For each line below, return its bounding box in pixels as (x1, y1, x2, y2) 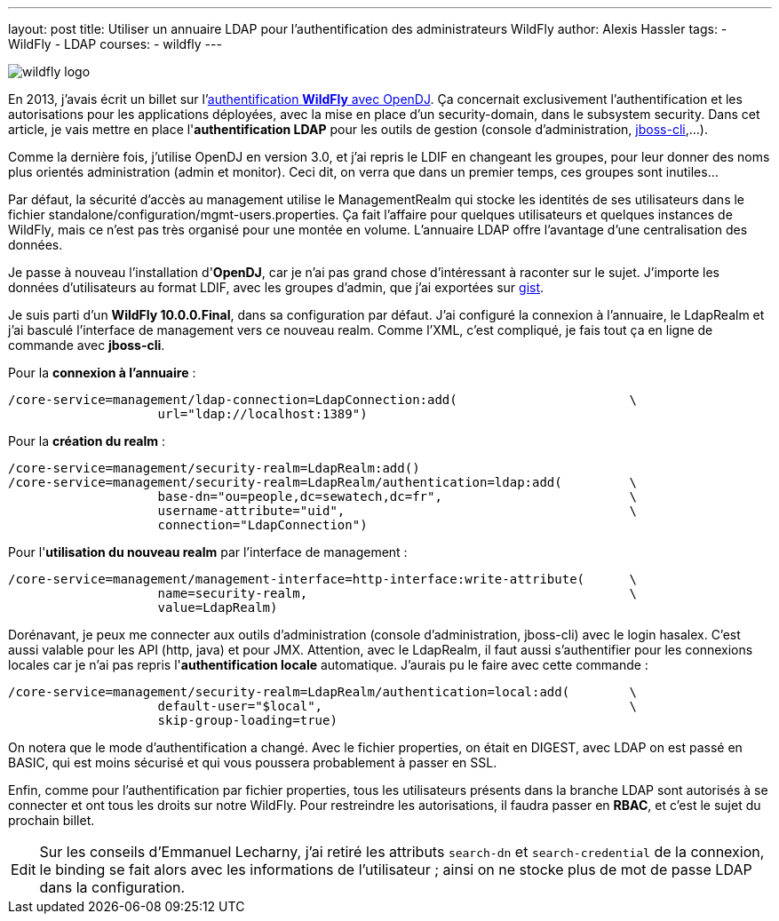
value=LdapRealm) (157, 600, 278, 615)
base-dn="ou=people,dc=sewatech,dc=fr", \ (157, 489, 638, 504)
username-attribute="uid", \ (157, 504, 638, 518)
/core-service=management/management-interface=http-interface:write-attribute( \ (8, 572, 638, 586)
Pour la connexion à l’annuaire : (8, 365, 196, 380)
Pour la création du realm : (8, 433, 166, 449)
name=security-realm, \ (157, 586, 638, 600)
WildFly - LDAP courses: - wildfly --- (8, 36, 222, 52)
